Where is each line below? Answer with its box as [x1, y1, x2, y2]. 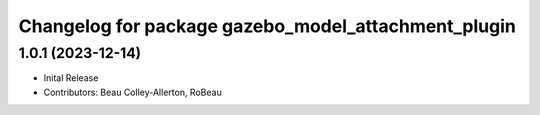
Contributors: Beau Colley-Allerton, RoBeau [43, 86, 222, 98]
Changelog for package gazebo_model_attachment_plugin [18, 15, 517, 37]
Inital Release [43, 72, 99, 84]
